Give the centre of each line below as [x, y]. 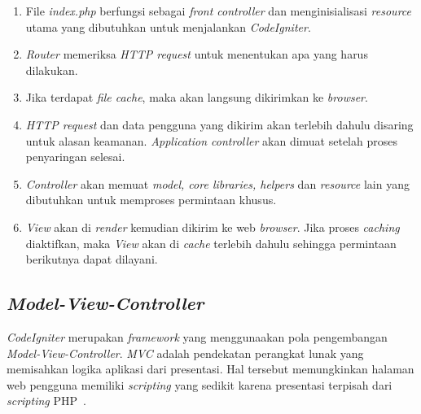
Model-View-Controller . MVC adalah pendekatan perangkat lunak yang [185, 353]
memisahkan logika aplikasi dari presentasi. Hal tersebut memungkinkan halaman [210, 369]
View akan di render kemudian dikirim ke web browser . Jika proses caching [213, 227]
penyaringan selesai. [75, 157]
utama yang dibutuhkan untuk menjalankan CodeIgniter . [168, 26]
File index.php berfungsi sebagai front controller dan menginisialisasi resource [219, 11]
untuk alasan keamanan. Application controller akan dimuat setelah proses [211, 140]
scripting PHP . [46, 401]
